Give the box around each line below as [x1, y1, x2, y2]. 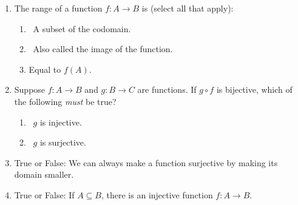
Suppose [14, 83, 46, 96]
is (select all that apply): [141, 2, 234, 14]
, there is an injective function [101, 188, 213, 201]
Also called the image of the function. [33, 42, 173, 55]
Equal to [29, 62, 61, 75]
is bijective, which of [216, 83, 293, 96]
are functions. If [137, 83, 197, 96]
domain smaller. [14, 168, 74, 181]
